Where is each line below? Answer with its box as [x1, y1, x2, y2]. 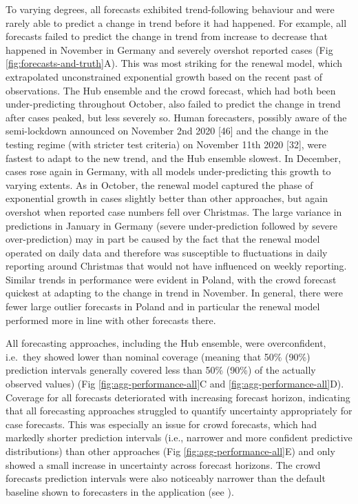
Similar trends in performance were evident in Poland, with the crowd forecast [6, 272, 337, 286]
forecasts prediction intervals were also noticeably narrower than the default [6, 471, 326, 485]
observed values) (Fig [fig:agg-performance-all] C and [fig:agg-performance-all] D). [6, 376, 344, 391]
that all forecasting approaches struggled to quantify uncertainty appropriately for [6, 403, 352, 418]
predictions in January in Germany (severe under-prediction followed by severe [6, 218, 337, 232]
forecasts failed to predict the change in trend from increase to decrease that [6, 29, 328, 43]
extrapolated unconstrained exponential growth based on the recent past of [6, 69, 323, 83]
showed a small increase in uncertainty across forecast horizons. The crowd [6, 457, 321, 472]
